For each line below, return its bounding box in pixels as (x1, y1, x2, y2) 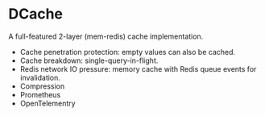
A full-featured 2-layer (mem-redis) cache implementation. (8, 31, 204, 41)
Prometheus (19, 89, 61, 99)
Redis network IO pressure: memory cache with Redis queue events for (19, 64, 257, 73)
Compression (19, 81, 65, 91)
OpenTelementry (19, 98, 76, 108)
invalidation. (19, 72, 60, 82)
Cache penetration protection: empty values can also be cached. (19, 47, 236, 56)
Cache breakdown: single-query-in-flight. (19, 56, 159, 65)
